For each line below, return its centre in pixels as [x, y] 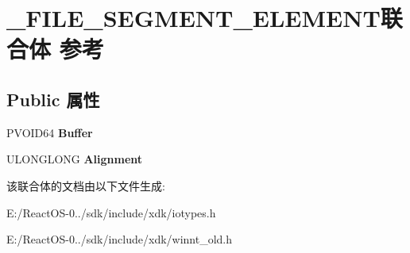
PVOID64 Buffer [50, 132]
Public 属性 [53, 99]
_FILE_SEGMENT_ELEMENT [193, 18]
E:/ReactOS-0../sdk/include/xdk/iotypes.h [111, 212]
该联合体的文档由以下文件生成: [86, 185]
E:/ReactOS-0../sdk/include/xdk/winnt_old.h [120, 239]
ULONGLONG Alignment [75, 159]
